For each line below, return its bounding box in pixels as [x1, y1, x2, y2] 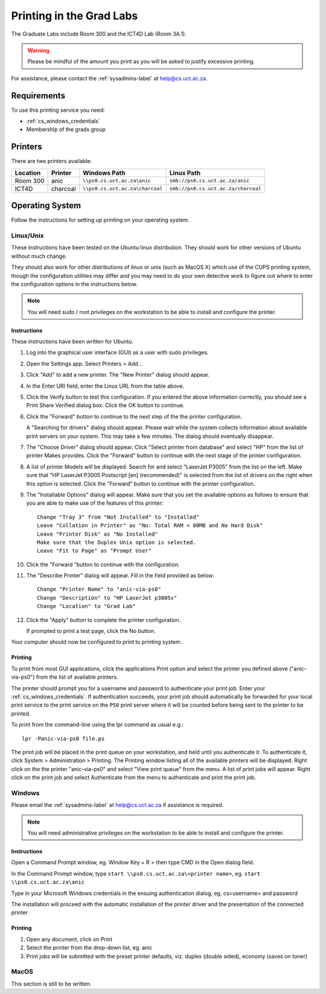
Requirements [11, 91, 66, 101]
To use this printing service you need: [11, 106, 105, 114]
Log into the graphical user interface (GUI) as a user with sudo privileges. [26, 349, 209, 356]
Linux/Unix [11, 231, 44, 240]
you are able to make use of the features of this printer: [26, 499, 164, 507]
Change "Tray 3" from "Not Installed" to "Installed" [37, 513, 199, 521]
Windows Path [82, 168, 126, 177]
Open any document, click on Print [26, 935, 113, 943]
